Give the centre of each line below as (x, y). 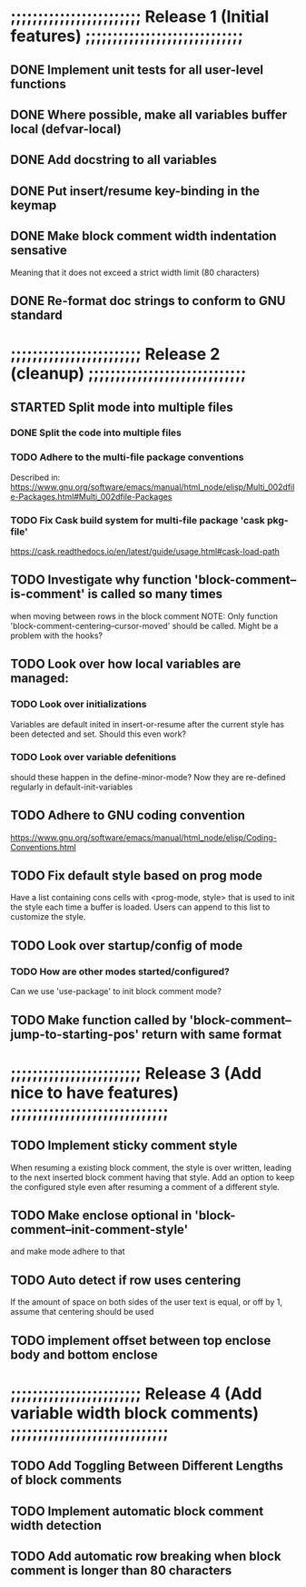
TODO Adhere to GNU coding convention (128, 815)
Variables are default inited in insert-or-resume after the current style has (148, 724)
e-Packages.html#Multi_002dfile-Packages (91, 496)
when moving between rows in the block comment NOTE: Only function (144, 615)
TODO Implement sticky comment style (124, 1146)
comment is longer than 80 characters (121, 1570)
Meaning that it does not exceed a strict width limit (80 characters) (135, 272)
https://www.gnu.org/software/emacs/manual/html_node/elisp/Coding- (144, 837)
